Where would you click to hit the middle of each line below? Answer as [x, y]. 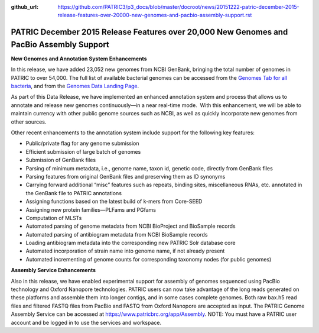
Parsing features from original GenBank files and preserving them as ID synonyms [126, 176]
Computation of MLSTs [54, 218]
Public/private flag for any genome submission [82, 143]
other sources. [29, 122]
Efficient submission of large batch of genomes [83, 151]
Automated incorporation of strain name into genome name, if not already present [125, 251]
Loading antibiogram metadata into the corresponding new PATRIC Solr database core [131, 243]
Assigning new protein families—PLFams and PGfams [91, 209]
